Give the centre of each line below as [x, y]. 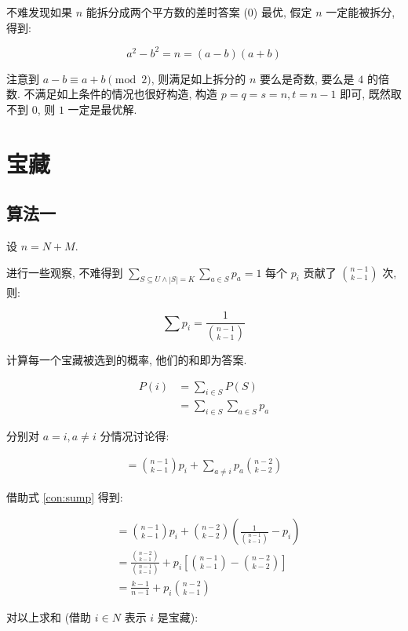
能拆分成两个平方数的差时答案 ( [167, 12]
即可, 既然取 [371, 94]
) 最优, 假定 [282, 12]
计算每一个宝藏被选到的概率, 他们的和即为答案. [127, 359]
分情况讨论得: [135, 436]
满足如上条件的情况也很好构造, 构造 [126, 94]
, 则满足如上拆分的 [199, 78]
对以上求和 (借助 [49, 616]
